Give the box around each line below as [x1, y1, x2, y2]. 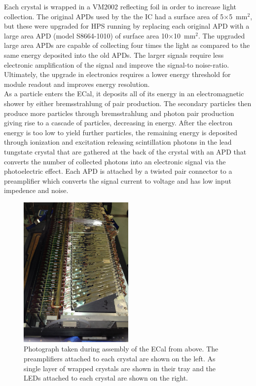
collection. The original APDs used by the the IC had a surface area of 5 [4, 11, 224, 21]
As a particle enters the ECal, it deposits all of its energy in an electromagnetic [4, 88, 244, 99]
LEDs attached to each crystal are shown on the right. [24, 373, 188, 383]
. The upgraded [198, 30, 245, 40]
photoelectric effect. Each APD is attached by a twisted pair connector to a [4, 166, 232, 176]
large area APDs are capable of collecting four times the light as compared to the [4, 40, 250, 50]
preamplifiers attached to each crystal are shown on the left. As [24, 353, 216, 363]
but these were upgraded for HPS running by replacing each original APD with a [4, 21, 250, 31]
